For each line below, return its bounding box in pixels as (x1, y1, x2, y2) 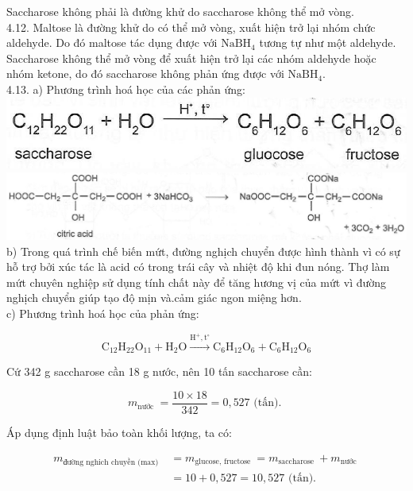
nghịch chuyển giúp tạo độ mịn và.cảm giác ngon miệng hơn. (6, 289, 302, 306)
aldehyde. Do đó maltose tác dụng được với (6, 34, 218, 51)
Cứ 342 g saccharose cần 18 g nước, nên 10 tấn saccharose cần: (6, 363, 312, 380)
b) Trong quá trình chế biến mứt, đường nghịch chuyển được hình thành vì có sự (6, 242, 400, 259)
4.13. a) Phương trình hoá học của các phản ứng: (6, 80, 245, 97)
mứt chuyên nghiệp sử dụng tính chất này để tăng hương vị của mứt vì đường (6, 273, 387, 290)
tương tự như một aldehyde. (259, 34, 396, 51)
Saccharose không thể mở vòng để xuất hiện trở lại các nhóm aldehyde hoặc (6, 49, 376, 66)
